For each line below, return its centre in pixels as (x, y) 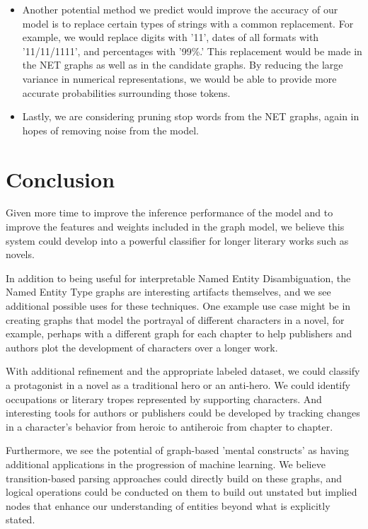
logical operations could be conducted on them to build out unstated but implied (182, 492)
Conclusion (61, 179)
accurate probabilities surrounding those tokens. (126, 92)
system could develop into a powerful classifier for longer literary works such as (177, 240)
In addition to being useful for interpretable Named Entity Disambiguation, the (178, 278)
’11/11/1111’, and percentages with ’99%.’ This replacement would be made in (192, 51)
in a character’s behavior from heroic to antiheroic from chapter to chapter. (169, 426)
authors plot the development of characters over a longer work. (142, 347)
